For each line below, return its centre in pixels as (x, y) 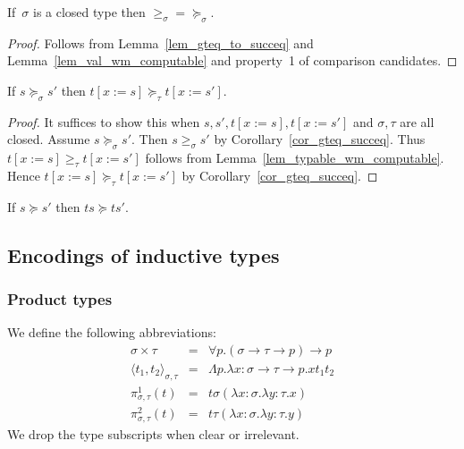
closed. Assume (49, 139)
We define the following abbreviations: (112, 332)
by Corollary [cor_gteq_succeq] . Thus (320, 139)
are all (417, 121)
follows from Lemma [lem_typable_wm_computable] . (295, 158)
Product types (60, 299)
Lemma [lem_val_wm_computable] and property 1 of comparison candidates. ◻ (232, 60)
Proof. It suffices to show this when (104, 121)
